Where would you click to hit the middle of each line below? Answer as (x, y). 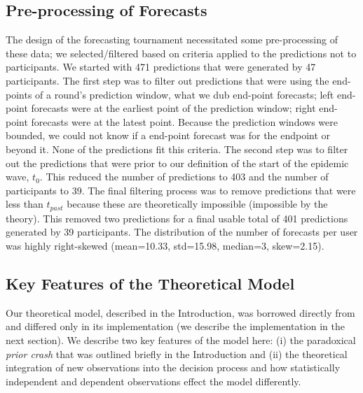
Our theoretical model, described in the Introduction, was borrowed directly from (180, 312)
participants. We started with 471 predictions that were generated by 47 (161, 67)
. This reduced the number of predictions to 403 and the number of (184, 177)
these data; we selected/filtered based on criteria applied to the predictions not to (181, 53)
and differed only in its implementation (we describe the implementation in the (176, 326)
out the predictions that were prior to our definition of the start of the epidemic (177, 163)
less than (25, 204)
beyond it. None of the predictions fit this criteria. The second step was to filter (177, 149)
